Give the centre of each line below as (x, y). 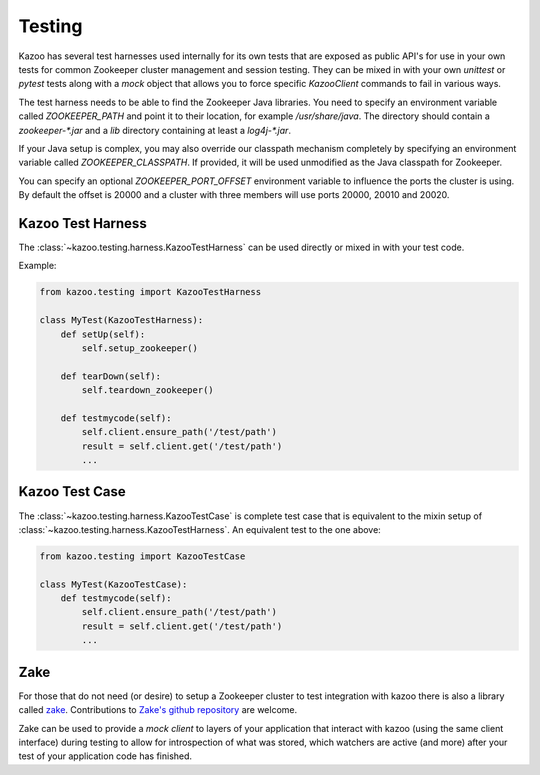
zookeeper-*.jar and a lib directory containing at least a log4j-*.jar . (155, 130)
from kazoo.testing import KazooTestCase (142, 556)
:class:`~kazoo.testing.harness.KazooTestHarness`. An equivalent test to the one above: (200, 529)
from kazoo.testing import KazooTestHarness (150, 292)
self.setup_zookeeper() (140, 348)
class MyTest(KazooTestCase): (113, 584)
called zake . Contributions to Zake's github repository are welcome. (158, 710)
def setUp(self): (103, 334)
